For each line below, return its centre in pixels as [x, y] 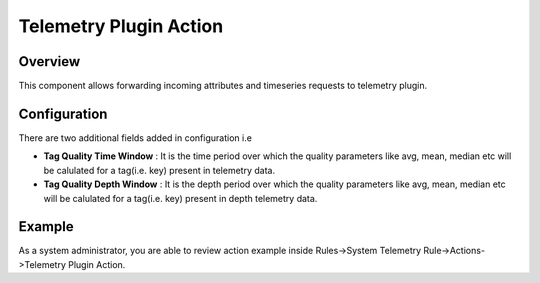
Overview [49, 61]
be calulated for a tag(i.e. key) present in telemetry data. [159, 170]
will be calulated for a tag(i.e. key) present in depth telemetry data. [180, 198]
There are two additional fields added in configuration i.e [135, 137]
